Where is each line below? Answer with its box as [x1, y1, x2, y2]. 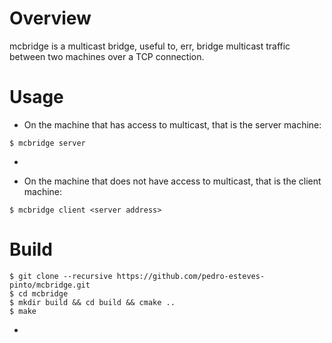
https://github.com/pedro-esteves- [116, 271, 266, 281]
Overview [9, 7, 92, 30]
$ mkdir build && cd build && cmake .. [9, 297, 176, 307]
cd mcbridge [18, 288, 69, 299]
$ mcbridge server [9, 138, 86, 148]
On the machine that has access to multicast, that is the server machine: [23, 118, 322, 131]
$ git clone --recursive [9, 271, 113, 281]
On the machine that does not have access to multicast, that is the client [23, 175, 322, 187]
